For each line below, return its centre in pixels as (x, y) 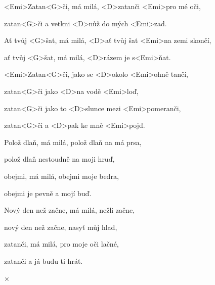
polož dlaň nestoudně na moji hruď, (59, 159)
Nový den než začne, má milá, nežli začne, (70, 210)
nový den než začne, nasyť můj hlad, (61, 227)
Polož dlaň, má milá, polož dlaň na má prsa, (73, 142)
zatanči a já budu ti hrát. (44, 260)
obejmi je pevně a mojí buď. (48, 193)
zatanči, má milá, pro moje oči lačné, (61, 244)
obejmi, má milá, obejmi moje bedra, (61, 176)
